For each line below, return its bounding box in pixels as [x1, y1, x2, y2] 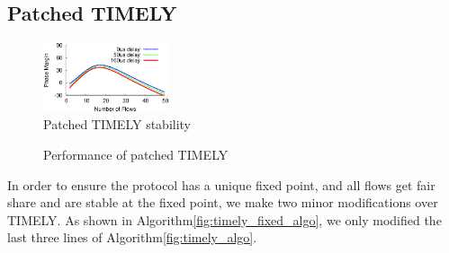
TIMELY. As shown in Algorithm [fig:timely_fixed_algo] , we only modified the [7, 210, 442, 229]
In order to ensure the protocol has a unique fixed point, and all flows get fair [7, 175, 436, 194]
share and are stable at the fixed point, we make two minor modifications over [7, 193, 438, 212]
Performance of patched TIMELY [43, 145, 229, 164]
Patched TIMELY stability [43, 115, 192, 134]
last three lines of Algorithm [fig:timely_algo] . [7, 228, 257, 247]
